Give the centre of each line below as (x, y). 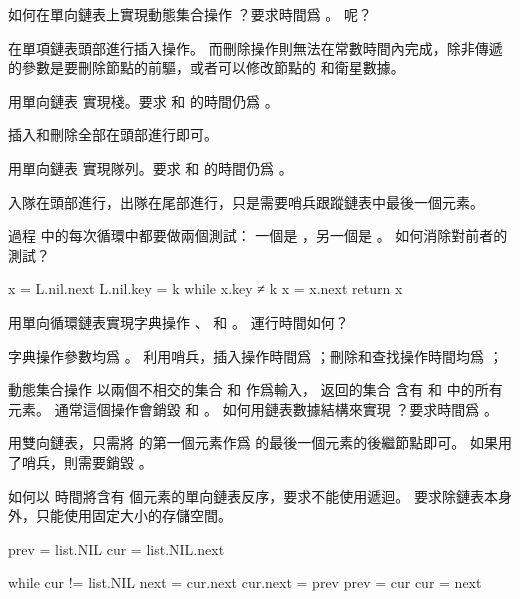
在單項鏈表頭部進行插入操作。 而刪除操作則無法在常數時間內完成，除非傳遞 (255, 47)
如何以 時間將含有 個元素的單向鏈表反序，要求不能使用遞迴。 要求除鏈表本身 (260, 495)
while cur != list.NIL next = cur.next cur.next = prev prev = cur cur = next (245, 582)
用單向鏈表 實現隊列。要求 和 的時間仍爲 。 (150, 167)
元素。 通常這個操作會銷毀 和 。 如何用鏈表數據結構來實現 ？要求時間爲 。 (253, 408)
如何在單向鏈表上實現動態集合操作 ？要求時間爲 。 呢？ (190, 14)
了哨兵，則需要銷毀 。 (80, 461)
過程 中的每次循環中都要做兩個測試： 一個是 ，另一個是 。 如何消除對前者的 (258, 235)
